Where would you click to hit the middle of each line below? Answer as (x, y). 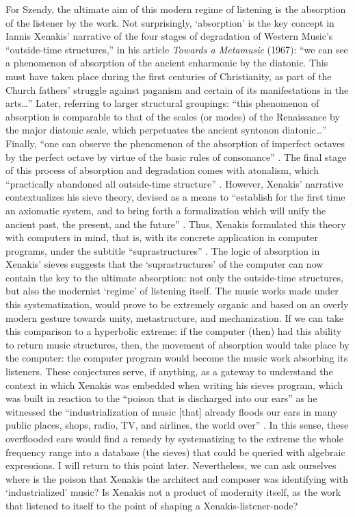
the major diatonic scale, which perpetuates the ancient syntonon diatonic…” (166, 130)
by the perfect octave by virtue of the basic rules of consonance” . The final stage (176, 156)
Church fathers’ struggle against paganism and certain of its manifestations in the (177, 89)
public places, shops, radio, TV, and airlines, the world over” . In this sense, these (177, 425)
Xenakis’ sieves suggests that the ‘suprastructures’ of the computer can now (165, 264)
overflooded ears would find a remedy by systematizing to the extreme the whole (174, 438)
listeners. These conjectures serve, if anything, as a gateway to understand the (169, 371)
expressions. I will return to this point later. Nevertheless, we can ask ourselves (171, 465)
